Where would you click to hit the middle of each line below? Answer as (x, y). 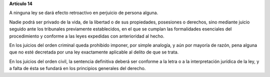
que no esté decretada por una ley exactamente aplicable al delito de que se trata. (94, 52)
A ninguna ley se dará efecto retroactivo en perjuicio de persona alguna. (84, 13)
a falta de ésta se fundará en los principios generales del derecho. (77, 68)
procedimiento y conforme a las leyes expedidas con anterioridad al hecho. (87, 36)
